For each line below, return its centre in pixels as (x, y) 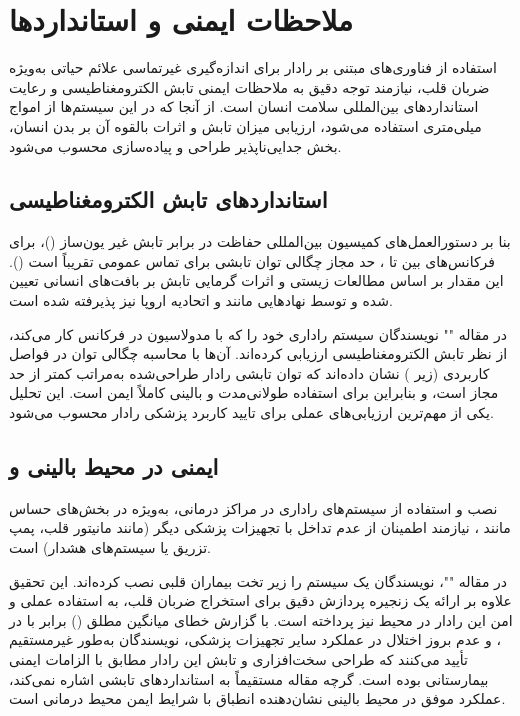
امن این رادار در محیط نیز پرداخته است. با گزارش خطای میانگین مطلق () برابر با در (261, 619)
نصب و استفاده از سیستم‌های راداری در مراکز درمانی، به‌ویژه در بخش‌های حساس (253, 507)
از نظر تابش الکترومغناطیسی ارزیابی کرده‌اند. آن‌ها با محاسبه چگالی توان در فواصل (258, 353)
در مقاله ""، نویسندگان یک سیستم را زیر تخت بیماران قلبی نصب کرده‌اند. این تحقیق (258, 580)
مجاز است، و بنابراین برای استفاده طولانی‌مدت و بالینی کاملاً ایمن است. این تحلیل (254, 392)
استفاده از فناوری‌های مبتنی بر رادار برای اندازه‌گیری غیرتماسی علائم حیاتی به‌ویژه (253, 67)
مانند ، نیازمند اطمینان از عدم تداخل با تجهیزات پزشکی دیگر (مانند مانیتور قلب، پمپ (260, 527)
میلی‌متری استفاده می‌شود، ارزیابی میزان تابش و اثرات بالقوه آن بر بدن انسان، (245, 125)
